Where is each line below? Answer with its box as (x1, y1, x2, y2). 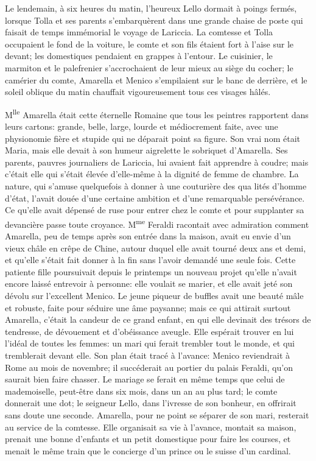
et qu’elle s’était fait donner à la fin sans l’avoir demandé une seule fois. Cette (5, 253, 296, 266)
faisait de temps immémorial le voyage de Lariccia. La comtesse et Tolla (5, 26, 273, 38)
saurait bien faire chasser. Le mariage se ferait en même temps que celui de (5, 373, 285, 385)
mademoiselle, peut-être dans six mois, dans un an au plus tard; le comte (5, 384, 278, 397)
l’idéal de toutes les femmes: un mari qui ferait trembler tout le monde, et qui (5, 337, 295, 350)
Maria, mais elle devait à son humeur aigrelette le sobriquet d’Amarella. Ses (5, 144, 288, 157)
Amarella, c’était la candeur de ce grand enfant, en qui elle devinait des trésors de (5, 313, 311, 326)
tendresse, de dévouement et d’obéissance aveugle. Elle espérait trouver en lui (5, 325, 294, 337)
